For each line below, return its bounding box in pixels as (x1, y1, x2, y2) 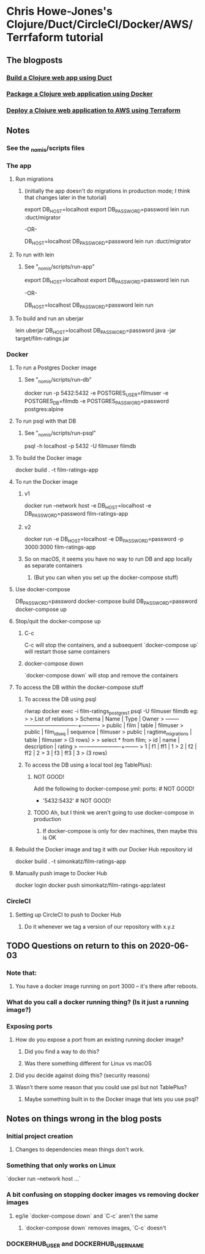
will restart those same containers (24, 647, 110, 655)
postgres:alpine (24, 405, 64, 412)
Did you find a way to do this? (24, 1048, 100, 1055)
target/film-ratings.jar (15, 335, 70, 342)
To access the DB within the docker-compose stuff (15, 684, 144, 691)
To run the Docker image (15, 478, 78, 486)
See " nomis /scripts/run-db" (24, 376, 92, 385)
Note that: (6, 968, 37, 977)
